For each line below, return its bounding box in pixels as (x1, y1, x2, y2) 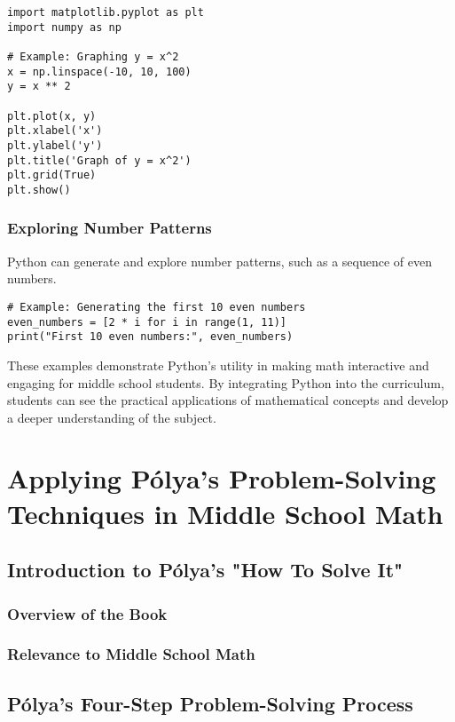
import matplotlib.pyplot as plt (7, 6, 204, 19)
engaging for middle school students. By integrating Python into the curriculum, (7, 373, 444, 392)
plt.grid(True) (7, 169, 97, 182)
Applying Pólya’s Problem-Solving (7, 460, 436, 496)
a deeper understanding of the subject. (7, 408, 216, 426)
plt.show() (7, 183, 71, 196)
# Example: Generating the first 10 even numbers (7, 300, 306, 313)
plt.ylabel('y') (7, 139, 103, 152)
